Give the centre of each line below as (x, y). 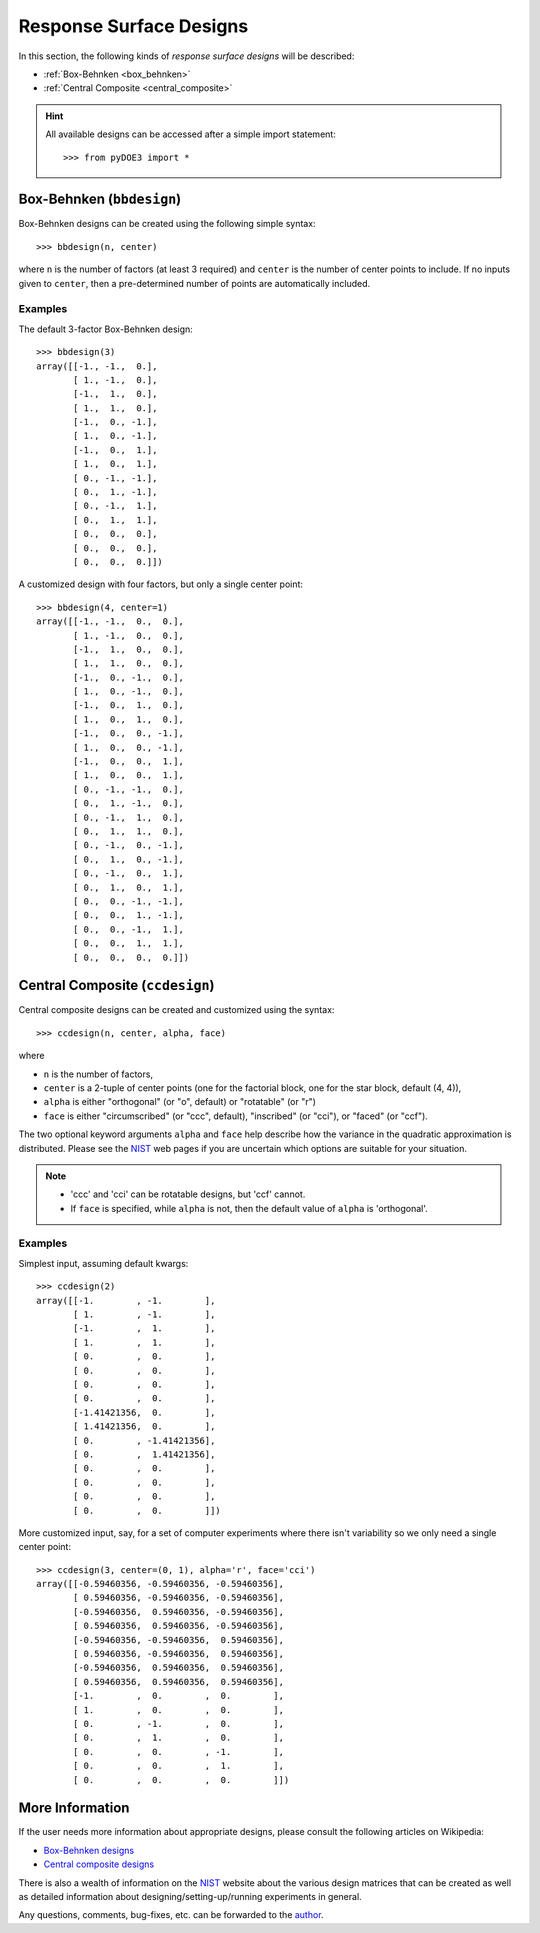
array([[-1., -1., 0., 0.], (110, 621)
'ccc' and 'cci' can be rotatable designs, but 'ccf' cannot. (188, 1194)
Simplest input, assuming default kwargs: (103, 1263)
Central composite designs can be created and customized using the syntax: (176, 1010)
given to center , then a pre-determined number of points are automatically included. (194, 283)
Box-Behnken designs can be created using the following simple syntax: (167, 224)
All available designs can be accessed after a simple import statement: (191, 134)
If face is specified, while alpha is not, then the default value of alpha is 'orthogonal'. (249, 1208)
